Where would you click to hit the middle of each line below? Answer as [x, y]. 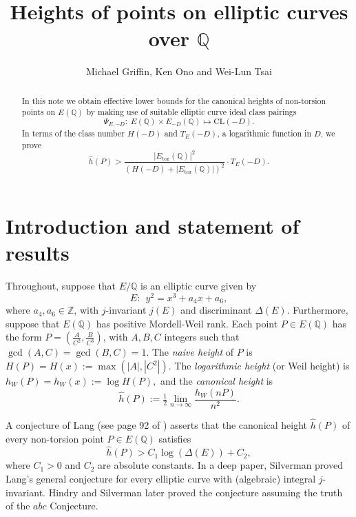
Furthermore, [321, 310]
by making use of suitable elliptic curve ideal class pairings [191, 112]
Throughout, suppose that [61, 286]
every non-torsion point [55, 438]
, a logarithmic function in [264, 133]
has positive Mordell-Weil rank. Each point [187, 323]
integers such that [202, 337]
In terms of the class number [73, 133]
